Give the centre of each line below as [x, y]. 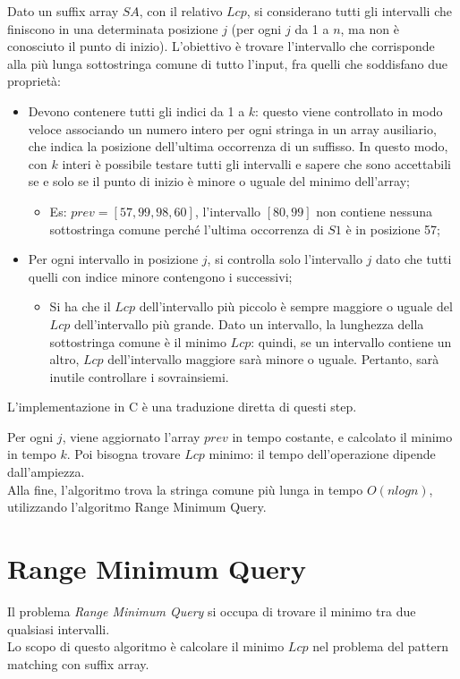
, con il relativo [181, 11]
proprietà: [34, 81]
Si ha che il [80, 306]
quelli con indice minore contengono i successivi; [160, 276]
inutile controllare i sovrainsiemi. [139, 376]
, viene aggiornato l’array [131, 436]
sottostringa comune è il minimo [138, 341]
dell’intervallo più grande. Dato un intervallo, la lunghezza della [249, 323]
